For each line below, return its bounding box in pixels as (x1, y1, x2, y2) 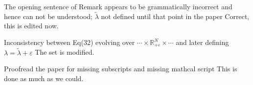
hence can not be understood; (4, 11, 92, 21)
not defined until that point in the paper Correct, (101, 11, 250, 21)
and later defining (176, 37, 229, 47)
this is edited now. (4, 21, 59, 31)
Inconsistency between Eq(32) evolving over (4, 37, 135, 47)
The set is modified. (35, 47, 94, 57)
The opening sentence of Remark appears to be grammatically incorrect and (4, 1, 232, 11)
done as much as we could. (4, 73, 84, 83)
